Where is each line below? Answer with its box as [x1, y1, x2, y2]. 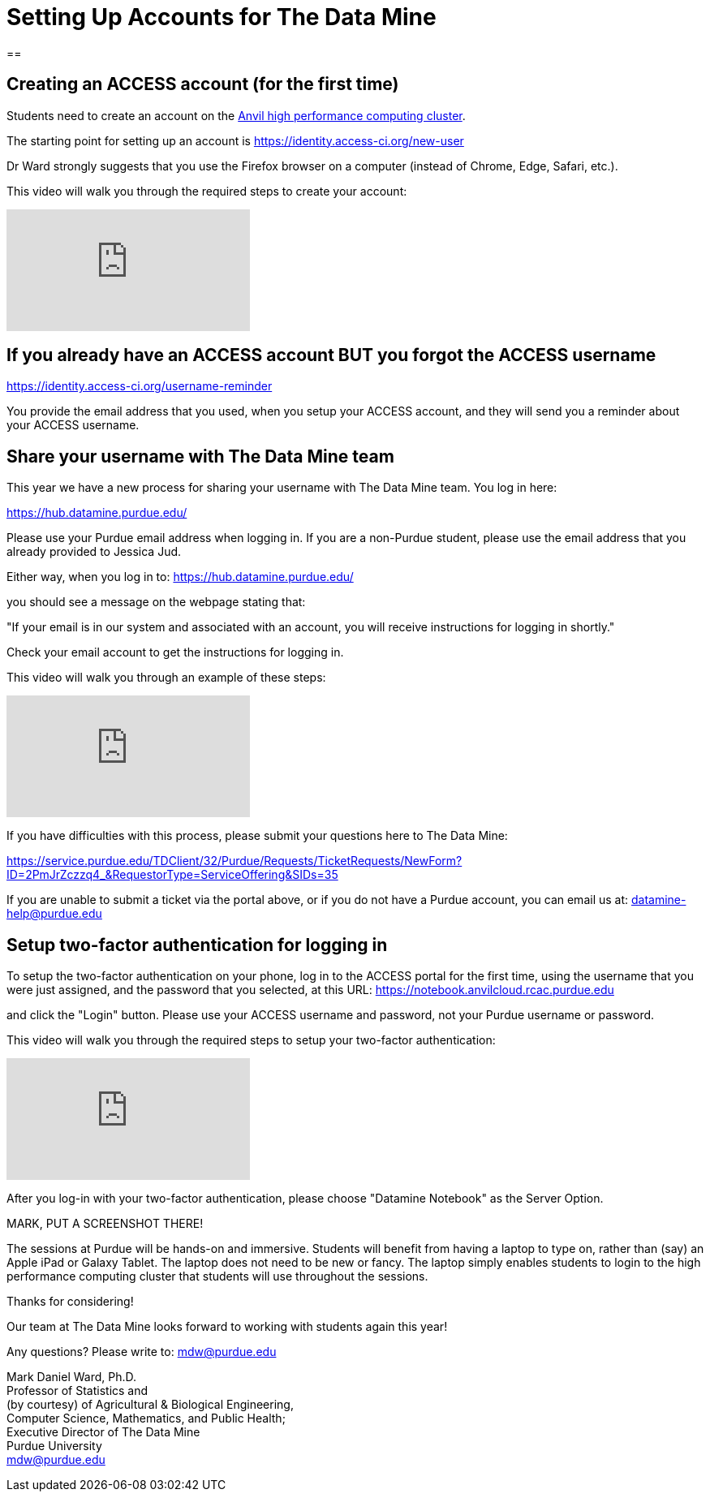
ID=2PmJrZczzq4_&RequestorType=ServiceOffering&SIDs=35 [6, 867, 338, 882]
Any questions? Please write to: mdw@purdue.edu [6, 1345, 277, 1359]
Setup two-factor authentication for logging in [6, 934, 388, 955]
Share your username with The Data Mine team [6, 446, 394, 467]
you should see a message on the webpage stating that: [6, 595, 306, 609]
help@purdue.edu [6, 906, 102, 921]
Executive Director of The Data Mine [6, 1425, 200, 1440]
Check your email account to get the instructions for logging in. [6, 645, 344, 660]
